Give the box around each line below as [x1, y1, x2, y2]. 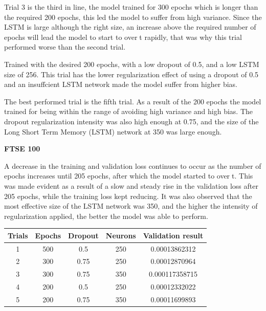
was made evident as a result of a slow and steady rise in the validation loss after [4, 180, 258, 191]
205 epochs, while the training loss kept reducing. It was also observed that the [4, 190, 252, 201]
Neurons [105, 230, 136, 240]
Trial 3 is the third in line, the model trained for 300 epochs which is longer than [4, 2, 258, 12]
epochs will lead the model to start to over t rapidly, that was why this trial [4, 31, 242, 42]
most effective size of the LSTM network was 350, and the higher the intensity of [4, 201, 258, 211]
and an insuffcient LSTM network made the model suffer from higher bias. [4, 79, 237, 90]
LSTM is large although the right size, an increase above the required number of [4, 21, 256, 32]
